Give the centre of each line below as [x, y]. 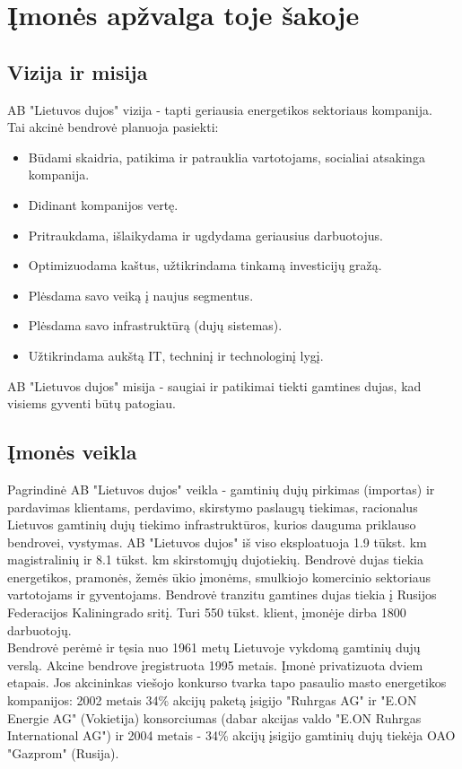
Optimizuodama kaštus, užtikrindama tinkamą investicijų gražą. [205, 265]
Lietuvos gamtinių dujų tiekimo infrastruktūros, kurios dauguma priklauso [212, 524]
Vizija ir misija [78, 71]
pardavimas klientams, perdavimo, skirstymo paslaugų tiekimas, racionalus [213, 507]
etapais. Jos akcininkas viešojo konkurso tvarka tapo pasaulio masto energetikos [227, 682]
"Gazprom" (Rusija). [63, 752]
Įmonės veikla [72, 452]
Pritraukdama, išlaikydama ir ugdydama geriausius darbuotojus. [205, 235]
